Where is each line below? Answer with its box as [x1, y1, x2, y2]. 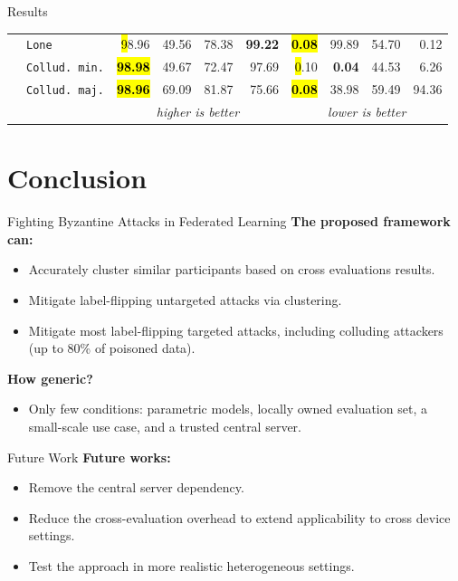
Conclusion [7, 159, 148, 196]
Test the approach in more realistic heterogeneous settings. [28, 557, 355, 575]
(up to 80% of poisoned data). [28, 338, 196, 357]
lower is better [328, 102, 406, 121]
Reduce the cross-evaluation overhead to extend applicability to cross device [28, 508, 451, 527]
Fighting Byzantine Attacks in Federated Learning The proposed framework [7, 212, 451, 231]
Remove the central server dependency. [28, 478, 244, 497]
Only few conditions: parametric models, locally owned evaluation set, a [28, 399, 427, 418]
